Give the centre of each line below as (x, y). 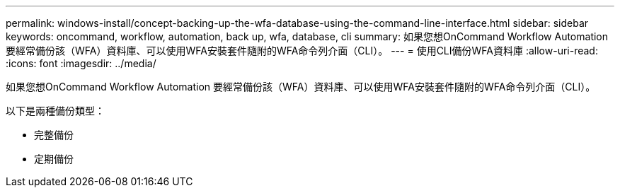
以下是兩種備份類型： (55, 111)
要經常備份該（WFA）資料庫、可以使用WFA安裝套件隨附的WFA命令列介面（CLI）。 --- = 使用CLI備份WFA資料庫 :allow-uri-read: (302, 51)
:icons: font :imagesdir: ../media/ (81, 63)
